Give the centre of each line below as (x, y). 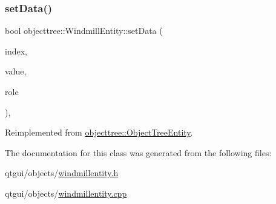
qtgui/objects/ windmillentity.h (62, 173)
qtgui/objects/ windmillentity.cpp (66, 193)
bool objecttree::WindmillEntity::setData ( (84, 31)
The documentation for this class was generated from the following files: (138, 152)
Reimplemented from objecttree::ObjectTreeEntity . (99, 132)
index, (16, 51)
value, (16, 71)
